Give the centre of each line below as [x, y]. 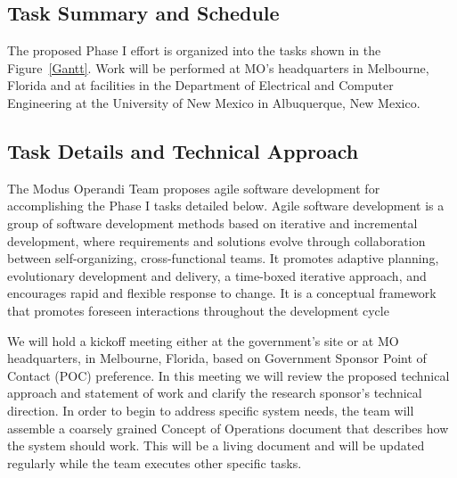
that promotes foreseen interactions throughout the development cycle [198, 310]
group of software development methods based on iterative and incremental [212, 223]
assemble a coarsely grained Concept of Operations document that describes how [228, 428]
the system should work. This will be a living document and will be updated [216, 445]
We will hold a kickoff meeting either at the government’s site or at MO [203, 340]
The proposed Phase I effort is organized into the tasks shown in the [194, 50]
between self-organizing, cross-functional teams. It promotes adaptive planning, [223, 258]
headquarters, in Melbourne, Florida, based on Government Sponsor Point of [217, 358]
